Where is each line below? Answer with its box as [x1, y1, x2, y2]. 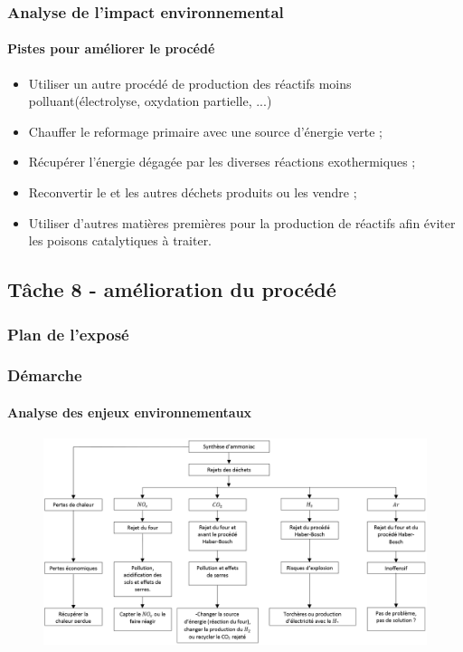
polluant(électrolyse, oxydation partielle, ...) [28, 91, 272, 110]
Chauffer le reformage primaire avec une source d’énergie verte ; [28, 121, 383, 140]
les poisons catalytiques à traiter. [28, 231, 213, 250]
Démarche [7, 364, 82, 387]
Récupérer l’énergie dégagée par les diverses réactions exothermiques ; [28, 152, 416, 171]
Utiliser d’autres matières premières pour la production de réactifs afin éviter [28, 213, 456, 232]
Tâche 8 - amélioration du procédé [7, 275, 336, 303]
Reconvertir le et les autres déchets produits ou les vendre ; [28, 183, 357, 202]
